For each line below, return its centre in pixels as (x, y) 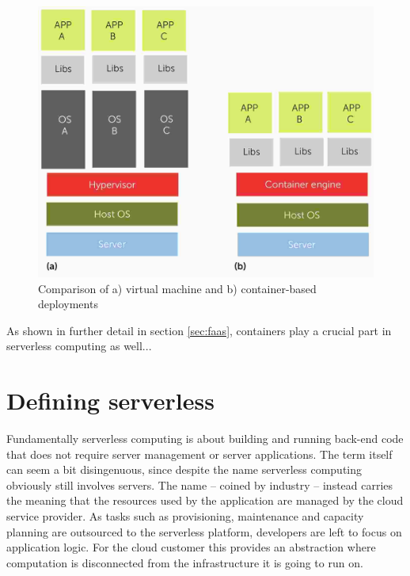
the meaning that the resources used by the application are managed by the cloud (205, 500)
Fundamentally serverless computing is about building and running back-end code (205, 439)
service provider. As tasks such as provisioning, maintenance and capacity (185, 516)
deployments (68, 304)
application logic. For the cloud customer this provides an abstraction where (191, 547)
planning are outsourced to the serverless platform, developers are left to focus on (204, 531)
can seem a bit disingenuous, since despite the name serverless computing (184, 469)
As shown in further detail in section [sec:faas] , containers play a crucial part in (199, 330)
